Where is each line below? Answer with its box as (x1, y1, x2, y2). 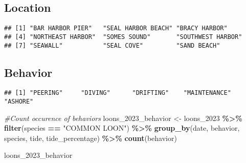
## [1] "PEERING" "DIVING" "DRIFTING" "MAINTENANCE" (4, 89, 231, 97)
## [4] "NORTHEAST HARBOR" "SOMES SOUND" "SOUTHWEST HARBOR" (4, 33, 242, 40)
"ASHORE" (4, 98, 34, 106)
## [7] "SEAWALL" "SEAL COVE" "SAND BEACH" (4, 42, 220, 49)
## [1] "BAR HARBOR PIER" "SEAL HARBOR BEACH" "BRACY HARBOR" (4, 25, 228, 32)
